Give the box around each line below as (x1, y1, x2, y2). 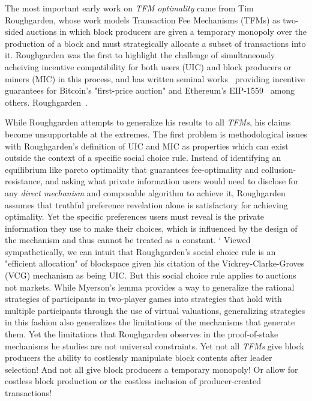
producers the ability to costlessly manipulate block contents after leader (5, 351, 272, 364)
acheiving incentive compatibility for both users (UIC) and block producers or (5, 60, 292, 73)
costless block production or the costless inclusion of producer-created (5, 375, 261, 387)
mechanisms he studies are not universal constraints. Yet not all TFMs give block (5, 339, 304, 352)
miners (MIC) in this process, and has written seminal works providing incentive (5, 72, 305, 85)
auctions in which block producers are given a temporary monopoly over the (26, 25, 307, 38)
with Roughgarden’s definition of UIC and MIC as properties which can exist (5, 139, 289, 152)
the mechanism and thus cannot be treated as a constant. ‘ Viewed (5, 234, 251, 246)
